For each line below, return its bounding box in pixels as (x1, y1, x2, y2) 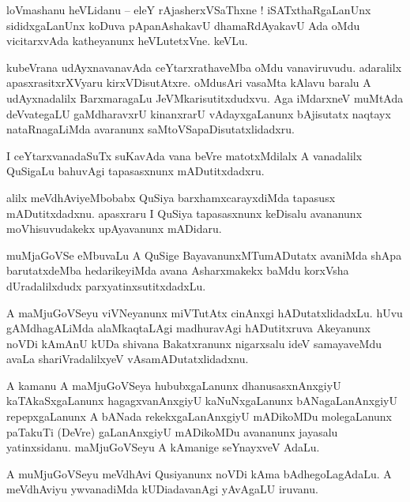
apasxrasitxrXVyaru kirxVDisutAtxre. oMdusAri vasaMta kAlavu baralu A (6, 74, 371, 91)
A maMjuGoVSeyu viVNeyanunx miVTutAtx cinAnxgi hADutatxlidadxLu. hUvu (6, 304, 403, 320)
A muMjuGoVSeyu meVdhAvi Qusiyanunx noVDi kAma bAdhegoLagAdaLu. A (6, 465, 392, 481)
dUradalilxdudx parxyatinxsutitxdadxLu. (6, 277, 206, 294)
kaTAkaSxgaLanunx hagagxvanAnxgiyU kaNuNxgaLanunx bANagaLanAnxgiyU (6, 392, 397, 409)
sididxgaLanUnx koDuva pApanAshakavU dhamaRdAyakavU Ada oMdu (6, 17, 360, 33)
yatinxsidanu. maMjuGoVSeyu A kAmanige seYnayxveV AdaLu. (6, 439, 320, 455)
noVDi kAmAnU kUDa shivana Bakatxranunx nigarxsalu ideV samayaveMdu (6, 335, 382, 351)
